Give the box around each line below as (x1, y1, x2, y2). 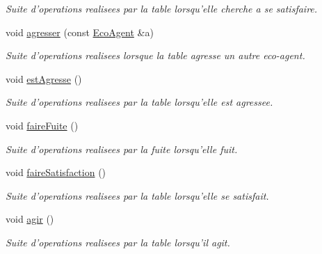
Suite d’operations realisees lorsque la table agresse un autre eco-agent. (6, 48, 305, 63)
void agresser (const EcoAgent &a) (6, 24, 154, 39)
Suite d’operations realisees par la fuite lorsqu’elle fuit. (6, 141, 238, 156)
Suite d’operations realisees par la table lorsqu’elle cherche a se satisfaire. (6, 1, 318, 15)
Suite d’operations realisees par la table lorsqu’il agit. (6, 235, 230, 249)
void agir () (6, 212, 54, 226)
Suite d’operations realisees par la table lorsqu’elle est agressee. (6, 95, 273, 109)
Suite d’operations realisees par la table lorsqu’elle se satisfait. (6, 188, 269, 203)
